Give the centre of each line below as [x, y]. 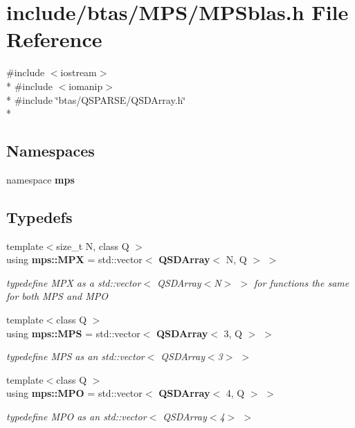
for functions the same [302, 282]
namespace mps [40, 179]
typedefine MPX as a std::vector [74, 282]
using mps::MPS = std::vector [73, 333]
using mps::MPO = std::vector [74, 393]
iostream [79, 72]
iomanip [86, 86]
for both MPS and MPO [57, 296]
